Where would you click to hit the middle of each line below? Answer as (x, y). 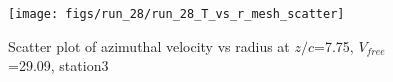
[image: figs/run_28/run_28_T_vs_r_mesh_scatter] (176, 14)
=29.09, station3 (58, 65)
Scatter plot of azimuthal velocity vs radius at (149, 45)
